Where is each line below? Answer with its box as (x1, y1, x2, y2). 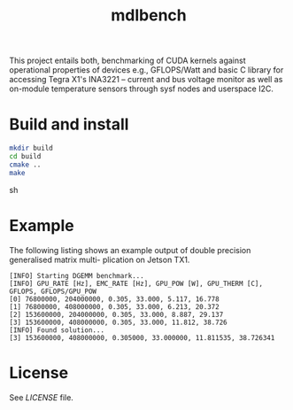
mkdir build (9, 143, 53, 153)
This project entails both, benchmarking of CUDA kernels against (9, 55, 246, 66)
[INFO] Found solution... (9, 325, 104, 335)
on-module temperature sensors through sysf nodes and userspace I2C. (9, 83, 274, 94)
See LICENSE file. (9, 391, 73, 403)
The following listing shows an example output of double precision (9, 244, 251, 255)
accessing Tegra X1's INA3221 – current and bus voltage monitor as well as (9, 74, 283, 85)
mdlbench (110, 5, 188, 26)
